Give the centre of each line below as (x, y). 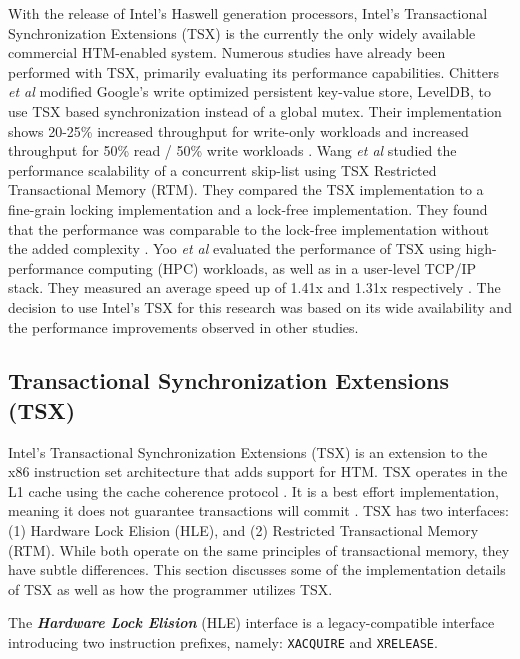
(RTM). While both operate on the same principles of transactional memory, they (259, 549)
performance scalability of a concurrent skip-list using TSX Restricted (222, 169)
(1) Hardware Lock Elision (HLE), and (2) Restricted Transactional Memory (243, 530)
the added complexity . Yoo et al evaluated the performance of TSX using (234, 248)
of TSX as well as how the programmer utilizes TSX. (170, 588)
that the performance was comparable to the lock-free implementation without (248, 228)
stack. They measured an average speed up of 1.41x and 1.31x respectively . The (254, 287)
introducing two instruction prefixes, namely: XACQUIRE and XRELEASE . (223, 642)
